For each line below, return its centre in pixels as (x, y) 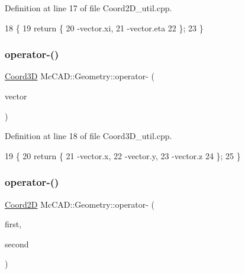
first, (13, 224)
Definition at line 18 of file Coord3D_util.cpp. (88, 136)
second (17, 244)
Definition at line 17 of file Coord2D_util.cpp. (88, 8)
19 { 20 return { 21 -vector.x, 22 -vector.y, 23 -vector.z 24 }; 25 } (123, 155)
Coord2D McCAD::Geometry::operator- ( (80, 204)
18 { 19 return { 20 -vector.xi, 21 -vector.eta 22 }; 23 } (104, 28)
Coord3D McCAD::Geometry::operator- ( (80, 76)
